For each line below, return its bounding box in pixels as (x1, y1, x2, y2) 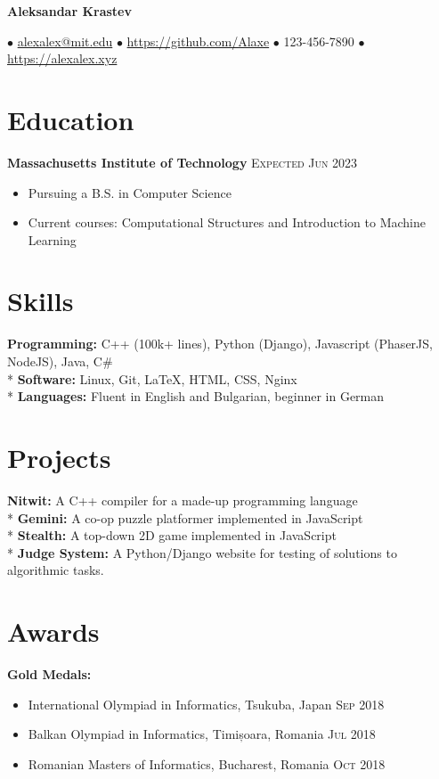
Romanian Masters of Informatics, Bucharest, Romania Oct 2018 (28, 754, 386, 773)
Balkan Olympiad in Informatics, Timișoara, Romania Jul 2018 (28, 725, 376, 743)
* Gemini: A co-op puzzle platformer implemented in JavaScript (7, 508, 363, 527)
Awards (7, 613, 100, 650)
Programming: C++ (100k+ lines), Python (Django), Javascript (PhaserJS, (7, 334, 433, 353)
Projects (7, 439, 111, 475)
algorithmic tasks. (7, 561, 104, 579)
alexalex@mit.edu (17, 31, 113, 50)
